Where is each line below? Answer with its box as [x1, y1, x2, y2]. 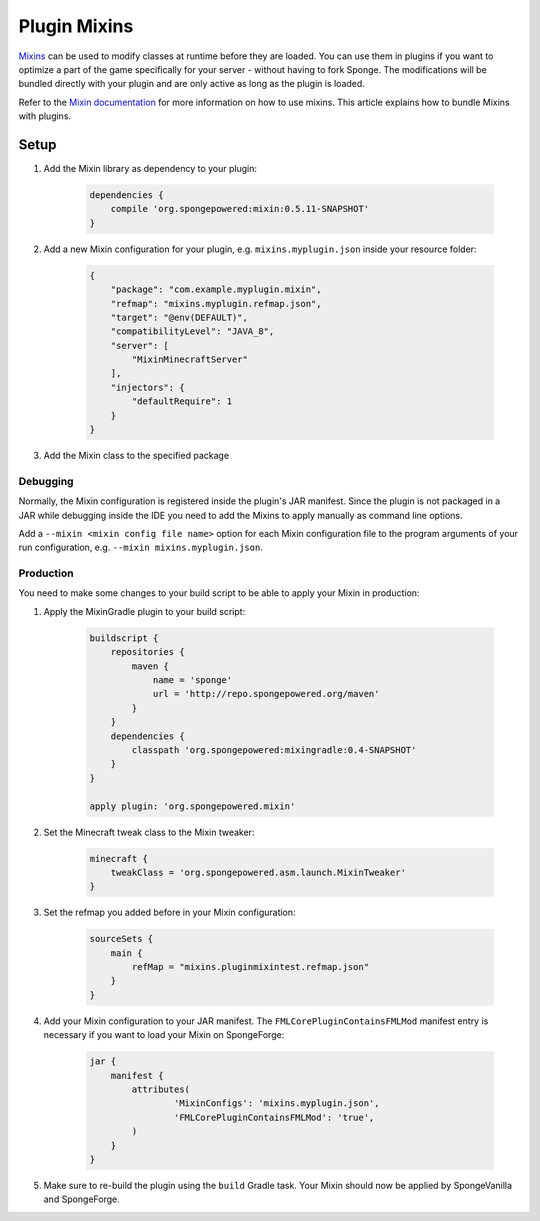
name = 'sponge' [152, 675, 233, 686]
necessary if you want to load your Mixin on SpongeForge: [43, 1029, 285, 1041]
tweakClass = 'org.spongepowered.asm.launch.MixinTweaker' [110, 866, 407, 878]
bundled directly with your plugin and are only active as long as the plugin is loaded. [18, 78, 365, 90]
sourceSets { [89, 933, 154, 945]
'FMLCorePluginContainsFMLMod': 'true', [173, 1111, 375, 1123]
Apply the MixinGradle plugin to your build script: [43, 605, 246, 617]
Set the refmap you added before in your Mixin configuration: [43, 906, 296, 919]
